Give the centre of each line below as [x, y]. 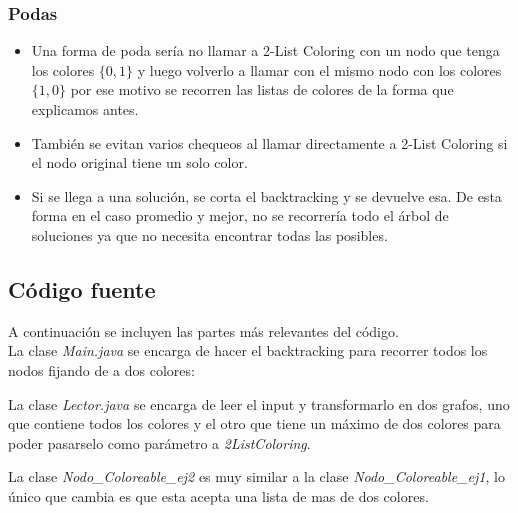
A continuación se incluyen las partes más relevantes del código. [203, 330]
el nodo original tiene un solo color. [139, 162]
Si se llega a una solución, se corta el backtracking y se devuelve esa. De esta [266, 195]
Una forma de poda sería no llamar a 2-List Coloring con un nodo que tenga [265, 50]
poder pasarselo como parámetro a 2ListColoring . [159, 442]
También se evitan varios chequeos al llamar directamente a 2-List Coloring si [269, 142]
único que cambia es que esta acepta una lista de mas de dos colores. [218, 495]
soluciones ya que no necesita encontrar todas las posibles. [209, 234]
